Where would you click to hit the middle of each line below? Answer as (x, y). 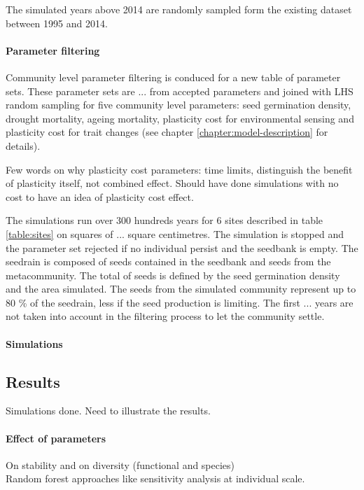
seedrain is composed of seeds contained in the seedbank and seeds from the (168, 261)
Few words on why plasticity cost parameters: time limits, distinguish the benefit (179, 169)
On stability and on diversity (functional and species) (120, 464)
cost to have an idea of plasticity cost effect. (100, 196)
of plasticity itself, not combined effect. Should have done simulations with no (172, 183)
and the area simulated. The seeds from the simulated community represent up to (181, 289)
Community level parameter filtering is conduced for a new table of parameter (173, 77)
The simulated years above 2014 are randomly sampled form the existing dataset (179, 9)
